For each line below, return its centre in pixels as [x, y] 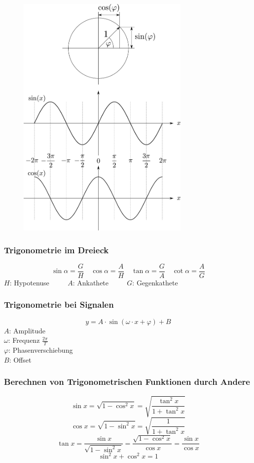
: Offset [20, 359]
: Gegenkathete [155, 282]
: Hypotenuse [29, 282]
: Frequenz [24, 340]
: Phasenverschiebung [41, 350]
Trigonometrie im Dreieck [56, 250]
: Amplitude [27, 330]
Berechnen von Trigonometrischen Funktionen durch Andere [127, 382]
